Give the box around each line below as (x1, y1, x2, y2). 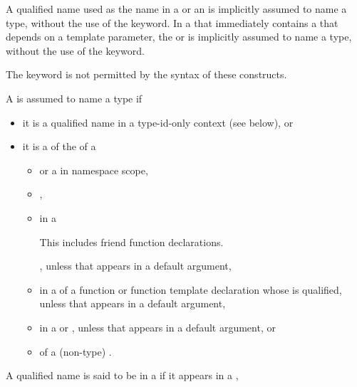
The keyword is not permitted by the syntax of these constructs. (6, 67, 287, 82)
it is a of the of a (22, 139, 96, 154)
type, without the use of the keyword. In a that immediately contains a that (6, 15, 338, 30)
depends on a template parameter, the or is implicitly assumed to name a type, (6, 29, 352, 44)
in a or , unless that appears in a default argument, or (39, 319, 276, 334)
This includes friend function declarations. (39, 234, 224, 249)
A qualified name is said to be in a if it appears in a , (6, 368, 239, 383)
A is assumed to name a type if (6, 90, 143, 105)
